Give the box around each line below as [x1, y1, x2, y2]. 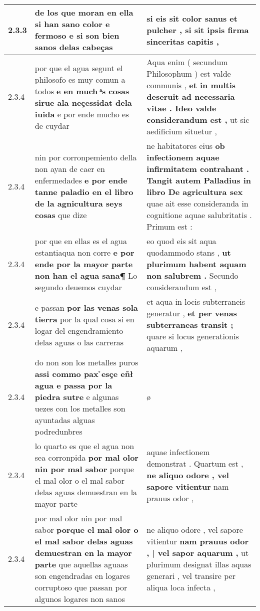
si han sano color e [34, 18, 110, 30]
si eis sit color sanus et [146, 12, 237, 24]
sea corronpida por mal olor [34, 452, 138, 463]
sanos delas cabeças [34, 41, 113, 53]
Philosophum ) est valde [146, 68, 231, 79]
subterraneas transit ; [146, 319, 233, 330]
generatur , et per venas [146, 307, 237, 319]
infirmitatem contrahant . [146, 163, 249, 174]
